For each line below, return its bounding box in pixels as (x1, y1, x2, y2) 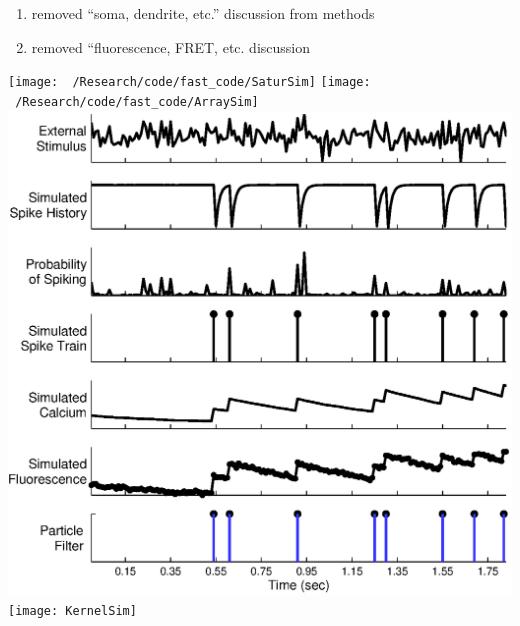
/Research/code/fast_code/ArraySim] (15, 94, 259, 109)
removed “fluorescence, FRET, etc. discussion (31, 36, 311, 57)
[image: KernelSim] (8, 603, 137, 618)
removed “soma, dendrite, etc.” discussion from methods (31, 3, 375, 23)
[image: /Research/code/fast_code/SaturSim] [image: (8, 75, 371, 90)
